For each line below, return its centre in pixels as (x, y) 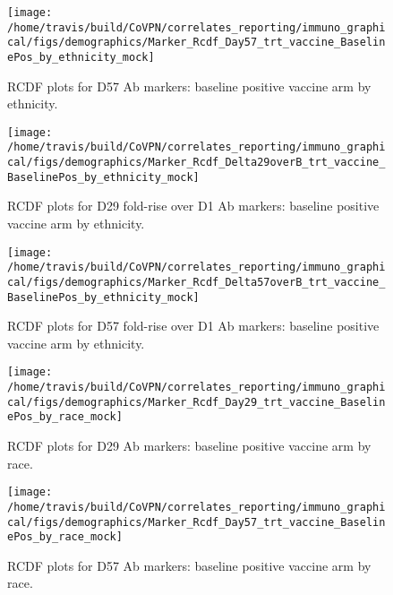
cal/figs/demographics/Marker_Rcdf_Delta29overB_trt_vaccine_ (196, 163)
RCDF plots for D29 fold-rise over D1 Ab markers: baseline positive (193, 206)
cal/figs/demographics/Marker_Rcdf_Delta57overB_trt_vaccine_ (196, 282)
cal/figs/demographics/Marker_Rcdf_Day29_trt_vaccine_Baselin (196, 402)
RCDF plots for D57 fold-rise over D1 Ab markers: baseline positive (193, 326)
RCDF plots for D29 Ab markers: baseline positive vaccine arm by (189, 446)
